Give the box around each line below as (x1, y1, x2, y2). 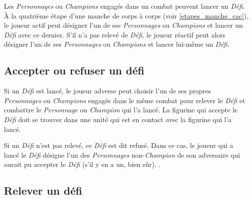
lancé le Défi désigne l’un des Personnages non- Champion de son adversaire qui (4, 149, 240, 160)
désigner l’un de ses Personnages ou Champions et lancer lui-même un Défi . (4, 39, 230, 49)
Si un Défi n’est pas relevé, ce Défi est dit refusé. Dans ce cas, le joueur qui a (4, 140, 234, 150)
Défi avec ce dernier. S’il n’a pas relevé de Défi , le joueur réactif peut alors (4, 29, 226, 39)
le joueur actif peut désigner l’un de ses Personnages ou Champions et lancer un (4, 20, 243, 30)
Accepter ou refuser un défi (4, 63, 144, 78)
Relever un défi (4, 183, 82, 198)
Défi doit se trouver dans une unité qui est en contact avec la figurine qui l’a (4, 114, 232, 124)
